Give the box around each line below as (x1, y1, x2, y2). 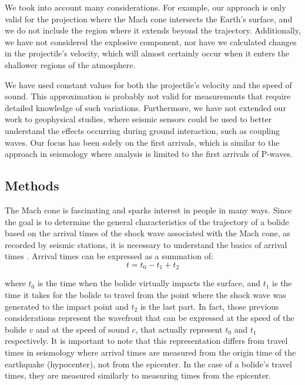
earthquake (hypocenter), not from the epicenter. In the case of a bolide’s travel (5, 357, 292, 370)
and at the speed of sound (36, 323, 129, 335)
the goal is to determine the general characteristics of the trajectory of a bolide (5, 215, 289, 227)
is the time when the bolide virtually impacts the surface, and (37, 277, 260, 289)
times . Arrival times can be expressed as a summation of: (5, 250, 213, 262)
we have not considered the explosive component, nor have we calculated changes (5, 35, 297, 48)
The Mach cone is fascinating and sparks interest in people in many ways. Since (5, 203, 292, 216)
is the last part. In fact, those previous (140, 300, 279, 312)
